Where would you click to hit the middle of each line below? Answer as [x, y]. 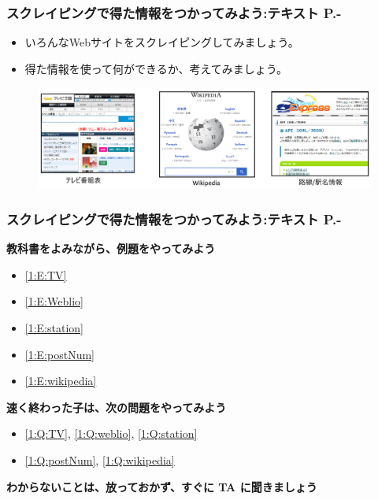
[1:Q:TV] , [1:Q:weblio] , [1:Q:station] [111, 433]
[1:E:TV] [46, 274]
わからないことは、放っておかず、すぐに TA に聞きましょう [162, 486]
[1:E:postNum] [59, 354]
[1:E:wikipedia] [61, 381]
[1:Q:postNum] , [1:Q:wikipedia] [100, 459]
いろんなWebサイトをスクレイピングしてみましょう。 [162, 42]
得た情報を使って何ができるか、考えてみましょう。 [156, 68]
